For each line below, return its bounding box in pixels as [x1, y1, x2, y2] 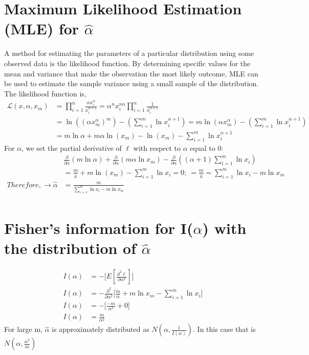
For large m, [4, 324, 42, 334]
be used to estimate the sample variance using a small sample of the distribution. [4, 78, 259, 89]
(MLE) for [4, 18, 79, 39]
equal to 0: [190, 142, 224, 153]
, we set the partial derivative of [21, 142, 122, 153]
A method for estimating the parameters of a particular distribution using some [4, 48, 254, 58]
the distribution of [4, 238, 137, 259]
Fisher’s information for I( [4, 217, 193, 238]
